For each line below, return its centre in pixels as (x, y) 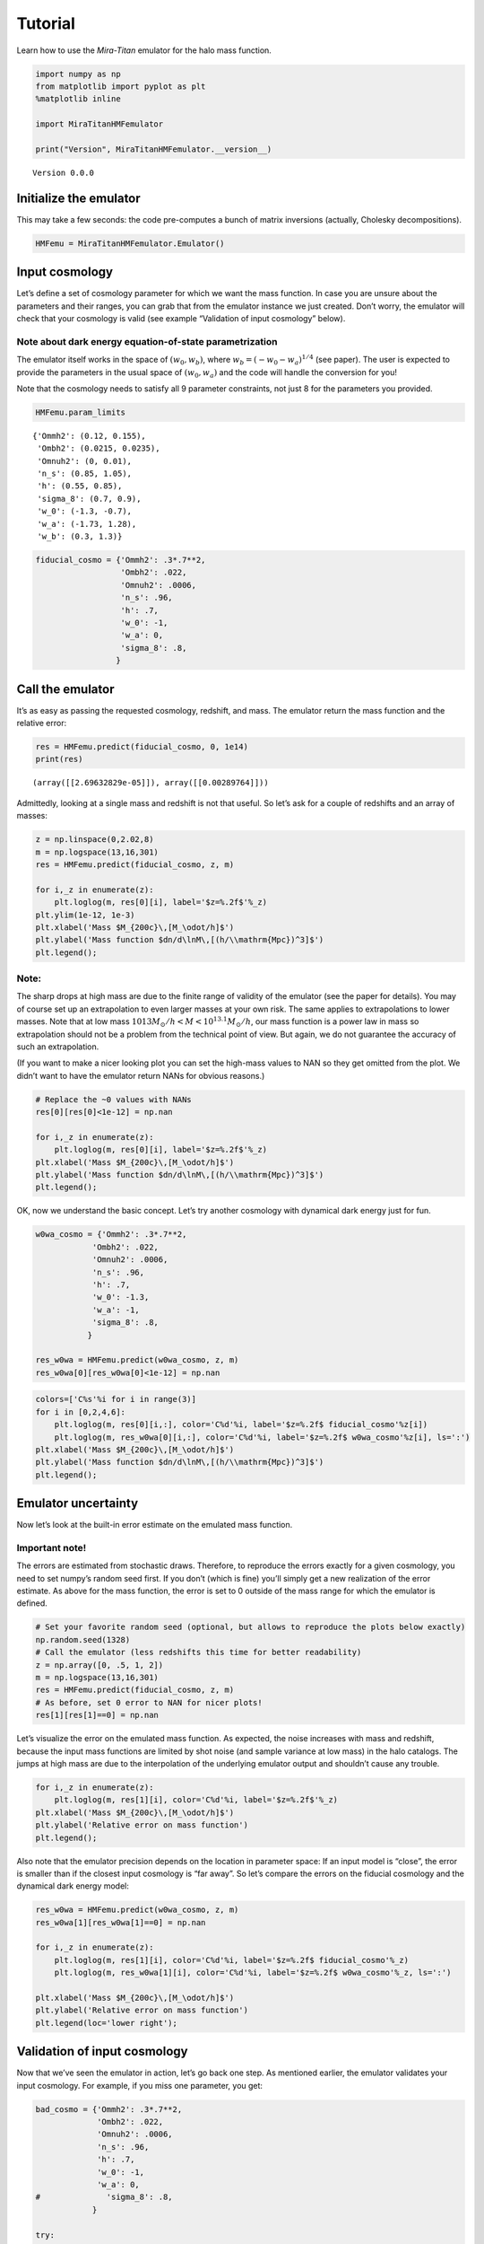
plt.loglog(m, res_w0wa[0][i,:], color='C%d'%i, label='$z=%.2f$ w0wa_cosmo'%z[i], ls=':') (262, 1437)
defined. (32, 1603)
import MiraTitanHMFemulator (99, 124)
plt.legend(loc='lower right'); (107, 2023)
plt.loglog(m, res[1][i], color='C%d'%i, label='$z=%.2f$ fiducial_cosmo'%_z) (232, 1960)
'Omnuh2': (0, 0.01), (85, 461)
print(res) (59, 759)
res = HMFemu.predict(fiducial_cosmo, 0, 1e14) (142, 747)
